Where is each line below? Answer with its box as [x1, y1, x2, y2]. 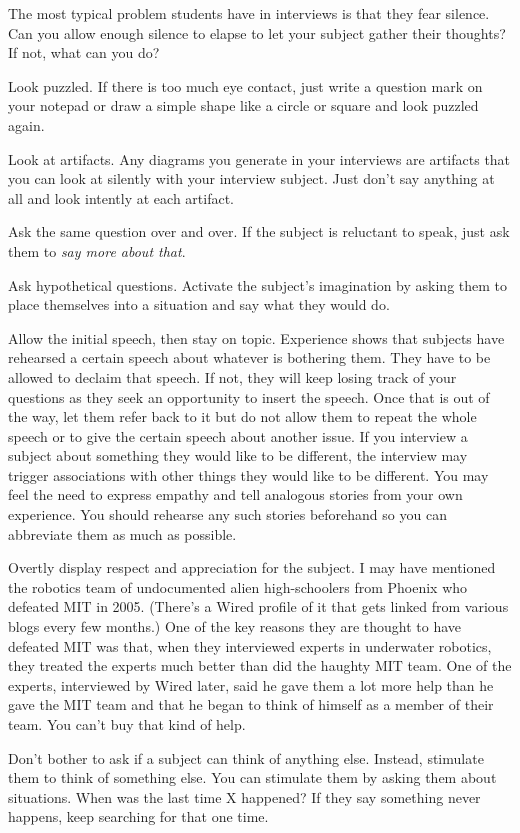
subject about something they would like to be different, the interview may [8, 445, 468, 466]
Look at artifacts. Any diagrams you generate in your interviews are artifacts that [8, 148, 511, 169]
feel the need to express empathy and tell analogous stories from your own [8, 484, 463, 505]
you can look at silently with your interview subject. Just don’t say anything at [8, 168, 495, 189]
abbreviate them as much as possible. [8, 523, 237, 544]
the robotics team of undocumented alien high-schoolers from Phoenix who [8, 576, 468, 597]
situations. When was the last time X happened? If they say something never [8, 786, 481, 807]
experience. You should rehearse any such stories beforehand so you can [8, 504, 447, 525]
